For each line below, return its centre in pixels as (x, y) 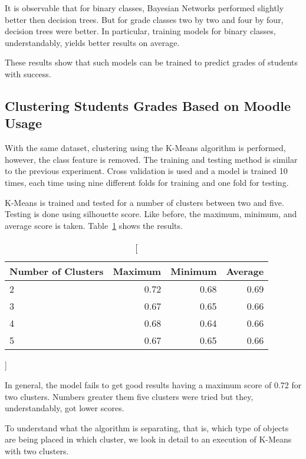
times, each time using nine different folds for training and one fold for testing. (147, 182)
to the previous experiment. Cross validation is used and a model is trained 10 (146, 171)
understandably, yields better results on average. (92, 42)
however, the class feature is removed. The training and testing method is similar (151, 159)
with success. (28, 73)
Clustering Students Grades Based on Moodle (148, 105)
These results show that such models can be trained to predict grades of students (152, 62)
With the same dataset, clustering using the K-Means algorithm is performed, (145, 148)
